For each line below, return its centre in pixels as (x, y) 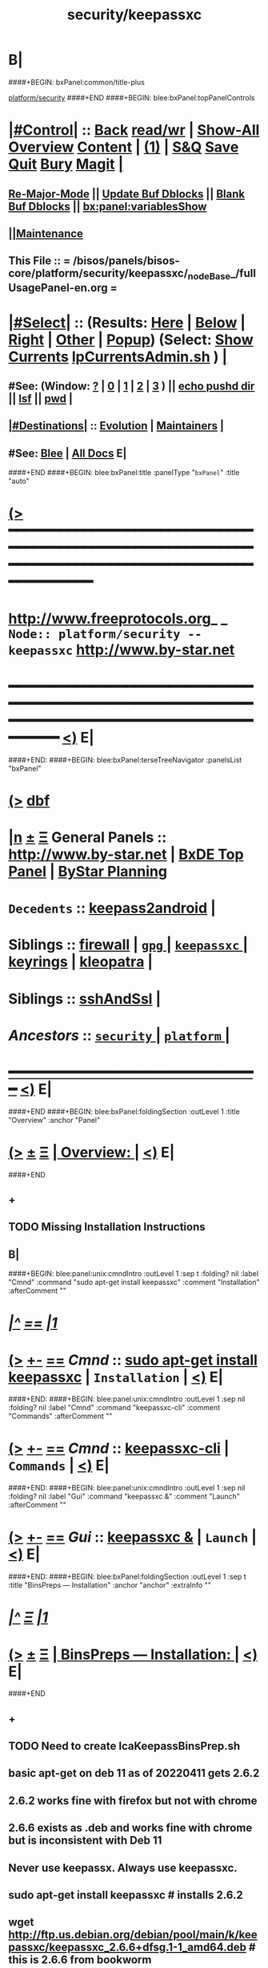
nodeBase (209, 276)
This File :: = (39, 261)
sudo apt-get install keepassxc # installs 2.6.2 (126, 1895)
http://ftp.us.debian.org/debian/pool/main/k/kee (133, 1935)
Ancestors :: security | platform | (119, 1035)
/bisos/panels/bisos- (126, 261)
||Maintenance (46, 233)
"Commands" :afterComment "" (60, 1416)
